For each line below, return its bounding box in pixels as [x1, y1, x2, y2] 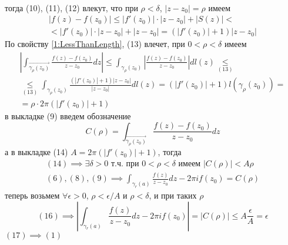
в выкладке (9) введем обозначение [5, 109, 131, 122]
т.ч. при [110, 160, 139, 169]
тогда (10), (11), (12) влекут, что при [5, 1, 138, 14]
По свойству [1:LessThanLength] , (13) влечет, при [5, 38, 185, 50]
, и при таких [149, 189, 197, 202]
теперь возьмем [5, 189, 60, 202]
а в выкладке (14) [5, 146, 68, 158]
